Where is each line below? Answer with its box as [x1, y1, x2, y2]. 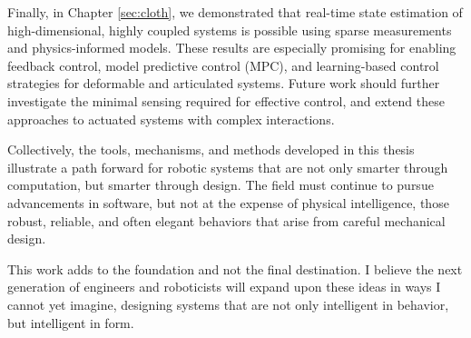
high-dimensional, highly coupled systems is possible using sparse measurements [7, 20, 452, 39]
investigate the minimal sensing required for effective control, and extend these [7, 91, 445, 110]
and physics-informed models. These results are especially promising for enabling [7, 38, 456, 57]
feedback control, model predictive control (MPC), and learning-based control [7, 55, 439, 75]
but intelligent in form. [7, 313, 134, 332]
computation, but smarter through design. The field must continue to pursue [7, 175, 434, 194]
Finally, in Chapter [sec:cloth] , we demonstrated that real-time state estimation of [7, 3, 463, 21]
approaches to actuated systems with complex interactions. [7, 109, 335, 128]
